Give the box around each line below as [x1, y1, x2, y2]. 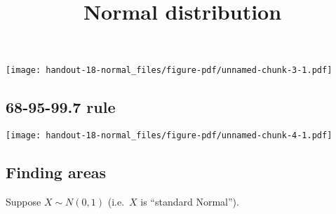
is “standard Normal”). [140, 194, 239, 209]
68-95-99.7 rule [6, 96, 116, 118]
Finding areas [6, 161, 107, 183]
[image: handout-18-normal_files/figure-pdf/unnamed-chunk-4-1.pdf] [6, 131, 332, 141]
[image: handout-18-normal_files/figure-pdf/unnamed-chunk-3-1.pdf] [6, 65, 332, 76]
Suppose [6, 194, 41, 209]
